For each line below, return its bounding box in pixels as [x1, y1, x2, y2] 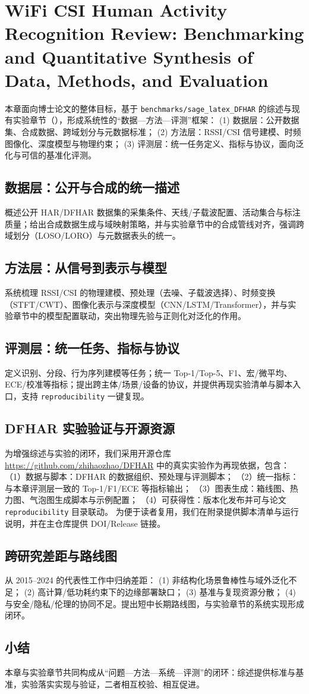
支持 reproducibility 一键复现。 [21, 390, 149, 402]
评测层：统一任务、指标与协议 [5, 339, 179, 357]
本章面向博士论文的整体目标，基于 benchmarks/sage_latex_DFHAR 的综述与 [5, 102, 292, 114]
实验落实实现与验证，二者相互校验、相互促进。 [21, 677, 204, 690]
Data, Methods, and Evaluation [5, 67, 269, 92]
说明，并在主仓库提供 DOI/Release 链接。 [5, 517, 166, 529]
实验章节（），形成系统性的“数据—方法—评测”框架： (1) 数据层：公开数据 [12, 114, 299, 126]
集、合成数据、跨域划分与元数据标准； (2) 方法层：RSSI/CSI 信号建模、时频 [5, 125, 301, 137]
